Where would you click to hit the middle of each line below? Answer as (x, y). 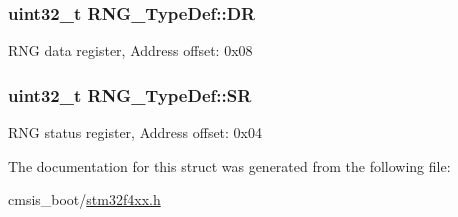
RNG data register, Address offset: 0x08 (130, 50)
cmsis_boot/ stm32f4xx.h (84, 199)
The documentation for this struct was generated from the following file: (229, 165)
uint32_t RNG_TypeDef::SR (130, 94)
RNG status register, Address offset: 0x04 (135, 132)
